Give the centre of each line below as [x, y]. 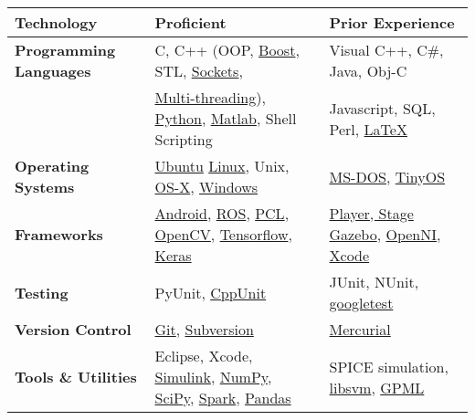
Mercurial [360, 329]
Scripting [184, 139]
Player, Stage [371, 213]
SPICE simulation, [389, 366]
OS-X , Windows [206, 187]
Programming [65, 50]
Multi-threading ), [210, 97]
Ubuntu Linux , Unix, [222, 166]
